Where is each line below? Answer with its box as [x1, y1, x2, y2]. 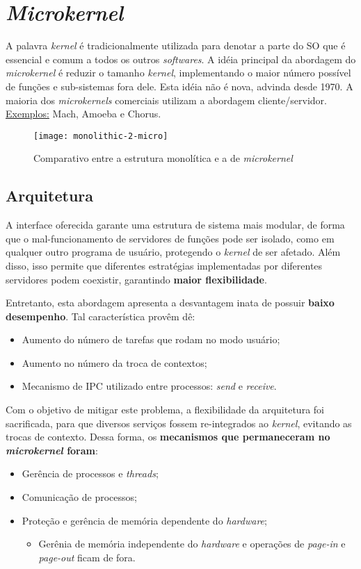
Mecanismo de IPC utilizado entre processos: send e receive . [22, 379, 277, 393]
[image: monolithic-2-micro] [33, 131, 168, 141]
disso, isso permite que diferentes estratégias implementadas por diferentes [6, 258, 323, 272]
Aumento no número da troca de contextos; [22, 355, 207, 370]
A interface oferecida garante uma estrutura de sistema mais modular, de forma [6, 217, 345, 232]
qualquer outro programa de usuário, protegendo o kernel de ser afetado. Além [6, 245, 341, 259]
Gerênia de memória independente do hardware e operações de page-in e [38, 536, 346, 551]
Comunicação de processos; [22, 490, 137, 504]
